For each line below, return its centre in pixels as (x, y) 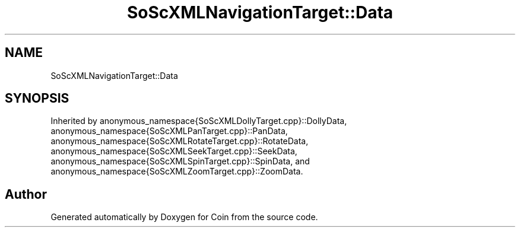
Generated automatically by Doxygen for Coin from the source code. (184, 217)
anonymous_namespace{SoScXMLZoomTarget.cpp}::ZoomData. (177, 171)
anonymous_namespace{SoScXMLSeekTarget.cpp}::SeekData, (174, 151)
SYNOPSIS (37, 98)
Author (26, 194)
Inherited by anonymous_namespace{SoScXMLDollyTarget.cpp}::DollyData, (199, 121)
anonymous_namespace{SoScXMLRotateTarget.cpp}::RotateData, (180, 141)
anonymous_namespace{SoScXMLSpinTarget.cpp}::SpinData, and (180, 161)
